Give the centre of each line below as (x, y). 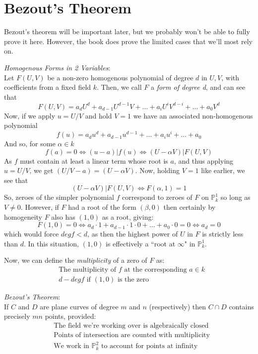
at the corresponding (156, 270)
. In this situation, (51, 243)
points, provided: (70, 316)
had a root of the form (102, 207)
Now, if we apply (30, 115)
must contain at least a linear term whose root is (94, 160)
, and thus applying (204, 160)
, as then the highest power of (133, 234)
